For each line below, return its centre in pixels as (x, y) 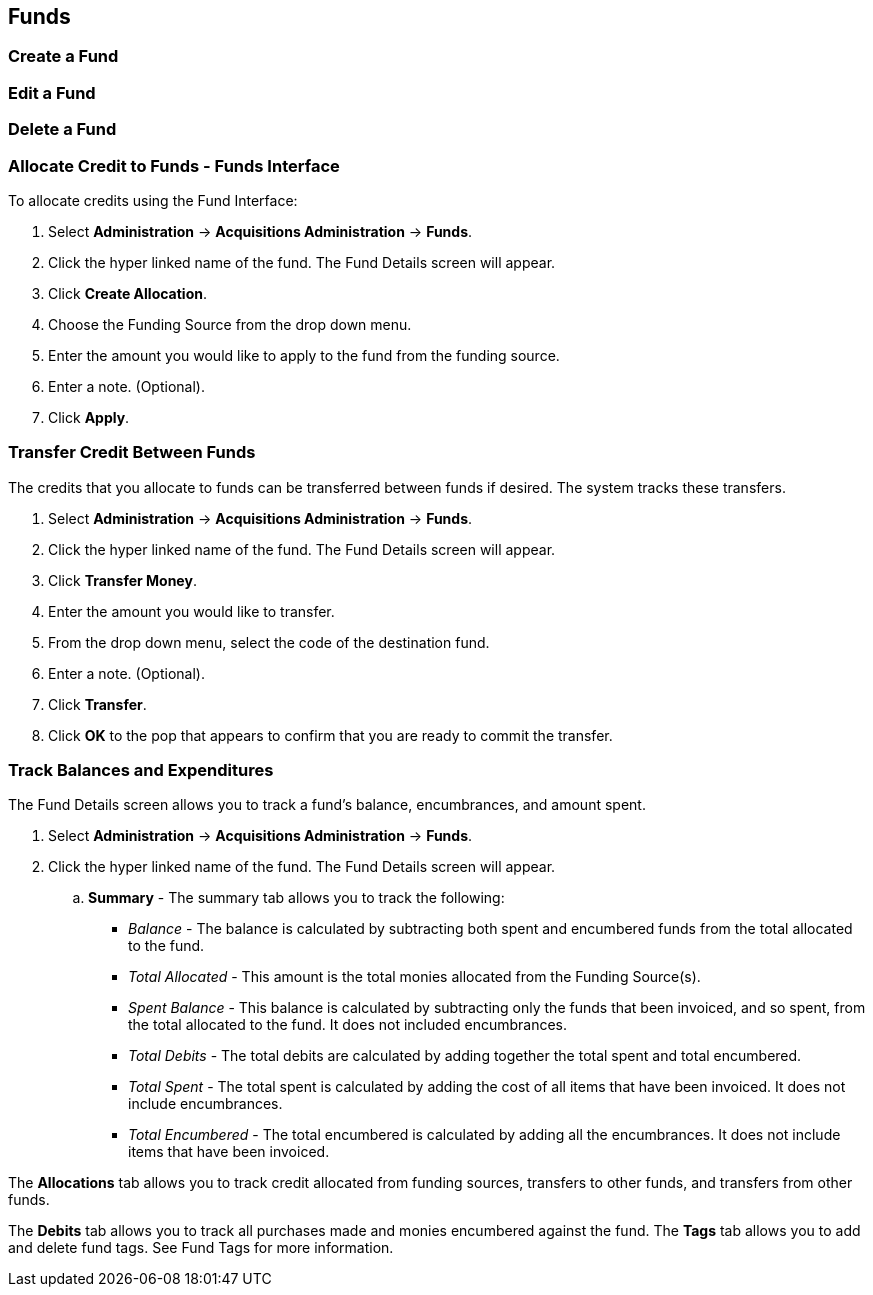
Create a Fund (63, 56)
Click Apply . (89, 417)
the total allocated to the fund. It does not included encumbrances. (348, 1025)
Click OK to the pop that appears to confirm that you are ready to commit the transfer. (330, 735)
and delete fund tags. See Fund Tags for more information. (201, 1248)
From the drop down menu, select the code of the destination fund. (269, 642)
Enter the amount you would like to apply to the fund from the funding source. (304, 355)
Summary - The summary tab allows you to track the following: (296, 898)
